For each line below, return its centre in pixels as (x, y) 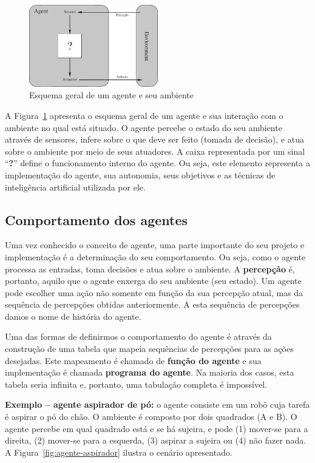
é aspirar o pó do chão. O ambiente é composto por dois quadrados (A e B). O (151, 417)
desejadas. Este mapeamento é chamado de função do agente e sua (133, 360)
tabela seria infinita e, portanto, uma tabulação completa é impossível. (136, 384)
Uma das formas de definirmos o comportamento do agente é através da (138, 336)
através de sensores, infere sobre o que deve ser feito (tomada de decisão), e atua (154, 139)
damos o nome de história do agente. (73, 316)
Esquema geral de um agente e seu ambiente (111, 95)
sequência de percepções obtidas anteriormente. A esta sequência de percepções (152, 304)
